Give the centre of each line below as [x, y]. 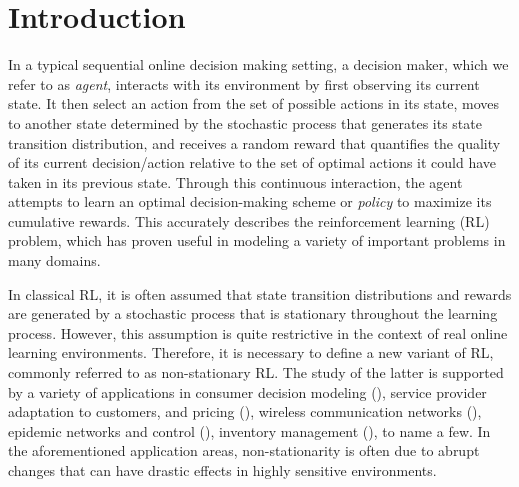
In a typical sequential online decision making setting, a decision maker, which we [258, 64]
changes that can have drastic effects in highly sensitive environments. [222, 470]
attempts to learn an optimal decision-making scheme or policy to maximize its [250, 201]
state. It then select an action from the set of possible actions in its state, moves [254, 103]
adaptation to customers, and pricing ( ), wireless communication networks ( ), [245, 411]
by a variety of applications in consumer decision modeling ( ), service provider [247, 391]
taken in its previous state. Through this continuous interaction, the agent [235, 181]
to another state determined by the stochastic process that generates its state [245, 122]
